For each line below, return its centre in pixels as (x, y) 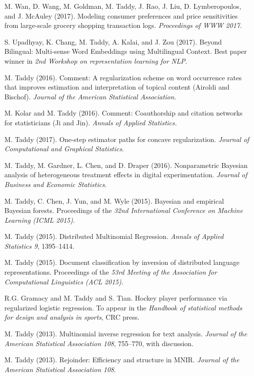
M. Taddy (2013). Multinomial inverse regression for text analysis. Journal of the (126, 334)
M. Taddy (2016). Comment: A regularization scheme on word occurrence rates (123, 77)
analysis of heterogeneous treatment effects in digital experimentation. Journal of (126, 175)
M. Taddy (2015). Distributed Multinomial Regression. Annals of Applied (114, 236)
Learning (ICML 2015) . (40, 220)
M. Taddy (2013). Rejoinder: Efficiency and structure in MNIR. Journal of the (122, 360)
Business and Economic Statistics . (56, 184)
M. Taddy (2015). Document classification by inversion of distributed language (122, 262)
